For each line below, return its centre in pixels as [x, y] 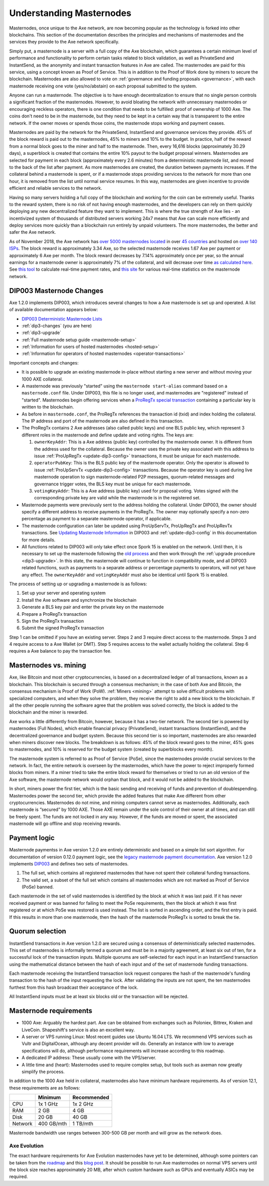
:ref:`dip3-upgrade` [42, 333]
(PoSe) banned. [38, 887]
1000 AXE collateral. [42, 379]
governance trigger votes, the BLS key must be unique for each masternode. [113, 484]
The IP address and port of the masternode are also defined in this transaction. [103, 421]
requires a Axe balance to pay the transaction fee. [60, 651]
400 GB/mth [53, 1124]
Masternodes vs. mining [48, 665]
